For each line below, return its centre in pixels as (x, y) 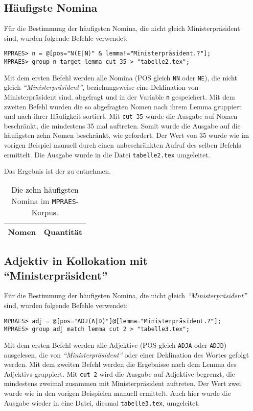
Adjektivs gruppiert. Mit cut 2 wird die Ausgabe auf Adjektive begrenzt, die (120, 373)
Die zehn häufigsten (45, 189)
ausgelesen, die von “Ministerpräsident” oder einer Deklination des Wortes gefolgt (126, 354)
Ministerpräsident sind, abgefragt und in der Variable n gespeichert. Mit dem (120, 96)
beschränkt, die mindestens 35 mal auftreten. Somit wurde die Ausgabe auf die (122, 125)
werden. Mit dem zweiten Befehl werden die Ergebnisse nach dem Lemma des (120, 364)
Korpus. (45, 212)
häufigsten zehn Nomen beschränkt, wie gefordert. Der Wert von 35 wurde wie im (126, 135)
